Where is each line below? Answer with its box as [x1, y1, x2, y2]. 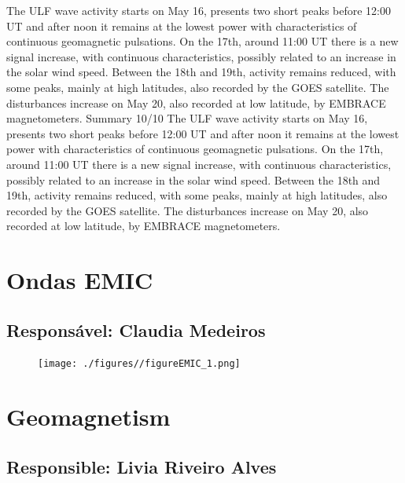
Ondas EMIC [6, 264, 153, 296]
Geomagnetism [6, 401, 171, 433]
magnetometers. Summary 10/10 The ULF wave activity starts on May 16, [6, 110, 368, 126]
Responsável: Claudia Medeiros [6, 317, 266, 342]
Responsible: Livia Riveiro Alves [6, 454, 277, 478]
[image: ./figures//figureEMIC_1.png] [38, 358, 241, 370]
